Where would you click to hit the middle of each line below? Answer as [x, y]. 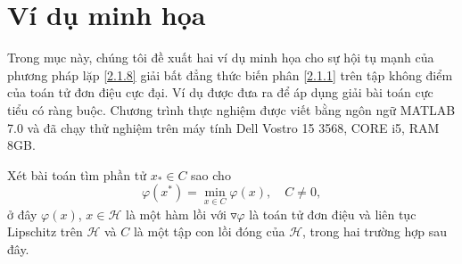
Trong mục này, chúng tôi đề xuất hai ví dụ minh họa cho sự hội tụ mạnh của [221, 58]
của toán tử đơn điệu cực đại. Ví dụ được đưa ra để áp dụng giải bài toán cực [220, 92]
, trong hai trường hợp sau [375, 231]
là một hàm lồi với [176, 214]
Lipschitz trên [45, 231]
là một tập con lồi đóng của [209, 231]
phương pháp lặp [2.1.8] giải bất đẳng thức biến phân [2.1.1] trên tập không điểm [230, 74]
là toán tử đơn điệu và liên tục [333, 214]
